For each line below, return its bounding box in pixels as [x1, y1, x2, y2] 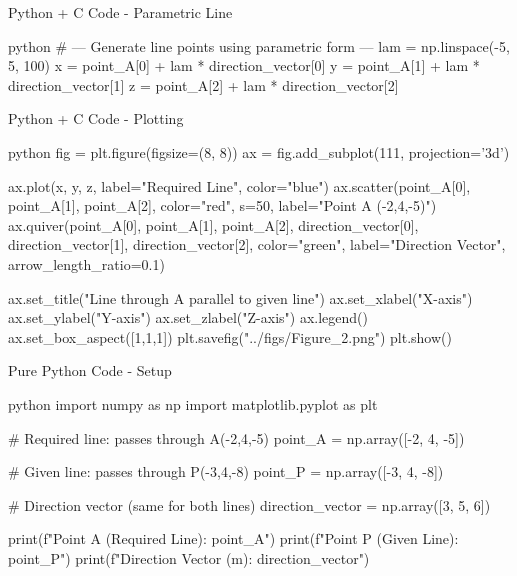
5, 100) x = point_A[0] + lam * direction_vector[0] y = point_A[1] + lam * [8, 55, 480, 76]
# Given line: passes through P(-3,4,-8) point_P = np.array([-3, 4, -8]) [8, 461, 444, 482]
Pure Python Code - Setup [8, 360, 172, 381]
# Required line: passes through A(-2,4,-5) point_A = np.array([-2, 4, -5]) [8, 427, 465, 448]
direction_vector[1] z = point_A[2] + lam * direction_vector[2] [8, 74, 399, 95]
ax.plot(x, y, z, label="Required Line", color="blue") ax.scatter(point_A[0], [8, 175, 471, 196]
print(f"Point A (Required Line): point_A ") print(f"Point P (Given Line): [8, 528, 459, 549]
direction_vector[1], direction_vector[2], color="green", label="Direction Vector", [8, 234, 506, 255]
